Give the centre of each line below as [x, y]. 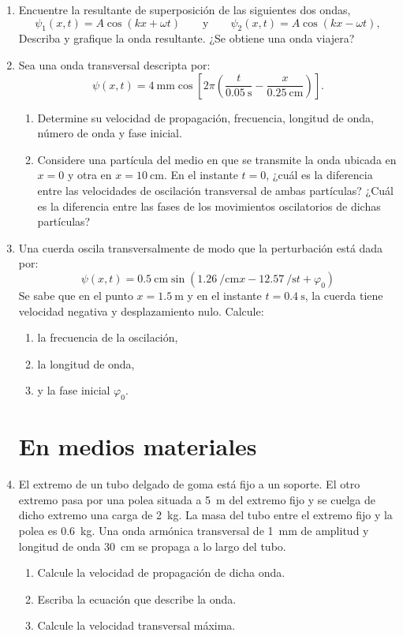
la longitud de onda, [86, 363]
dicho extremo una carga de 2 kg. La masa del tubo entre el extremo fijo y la [205, 515]
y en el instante [224, 295]
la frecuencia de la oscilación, [108, 337]
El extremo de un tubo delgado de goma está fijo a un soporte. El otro [189, 484]
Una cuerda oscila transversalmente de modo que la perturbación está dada [201, 247]
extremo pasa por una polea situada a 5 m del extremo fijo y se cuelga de [197, 499]
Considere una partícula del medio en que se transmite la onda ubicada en [217, 159]
